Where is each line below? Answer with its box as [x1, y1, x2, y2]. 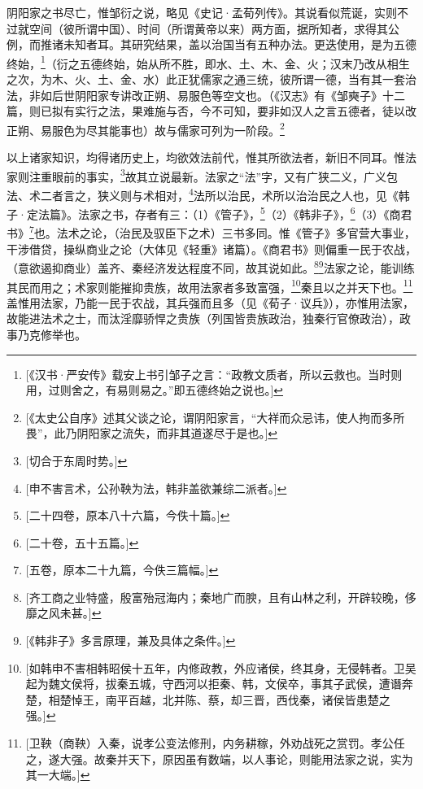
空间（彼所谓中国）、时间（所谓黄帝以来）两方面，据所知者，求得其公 [28, 20, 399, 37]
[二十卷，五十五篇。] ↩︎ [25, 534, 139, 551]
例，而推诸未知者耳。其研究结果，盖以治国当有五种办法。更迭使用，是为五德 [7, 36, 416, 53]
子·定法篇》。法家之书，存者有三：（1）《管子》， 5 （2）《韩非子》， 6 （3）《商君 [7, 203, 412, 222]
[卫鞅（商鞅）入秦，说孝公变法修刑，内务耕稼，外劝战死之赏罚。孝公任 [25, 735, 405, 752]
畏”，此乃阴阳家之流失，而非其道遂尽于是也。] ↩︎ [25, 425, 278, 442]
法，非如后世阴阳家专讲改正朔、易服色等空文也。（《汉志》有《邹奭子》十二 [7, 86, 405, 103]
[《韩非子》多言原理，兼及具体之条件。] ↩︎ [25, 632, 236, 649]
